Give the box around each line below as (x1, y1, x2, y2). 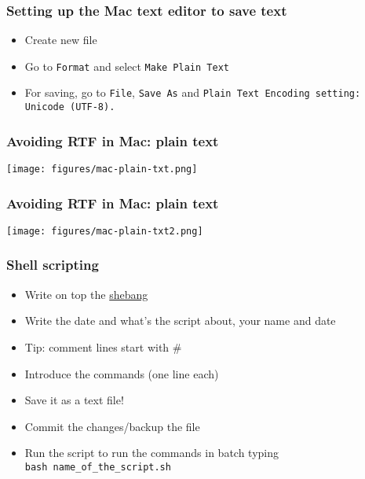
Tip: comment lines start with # (24, 338, 182, 355)
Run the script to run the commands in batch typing (24, 444, 279, 461)
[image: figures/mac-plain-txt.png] (6, 164, 198, 175)
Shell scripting (6, 255, 99, 275)
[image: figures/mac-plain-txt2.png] (6, 225, 203, 237)
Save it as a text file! (24, 392, 124, 408)
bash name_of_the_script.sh (24, 461, 171, 473)
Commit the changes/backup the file (24, 418, 200, 434)
